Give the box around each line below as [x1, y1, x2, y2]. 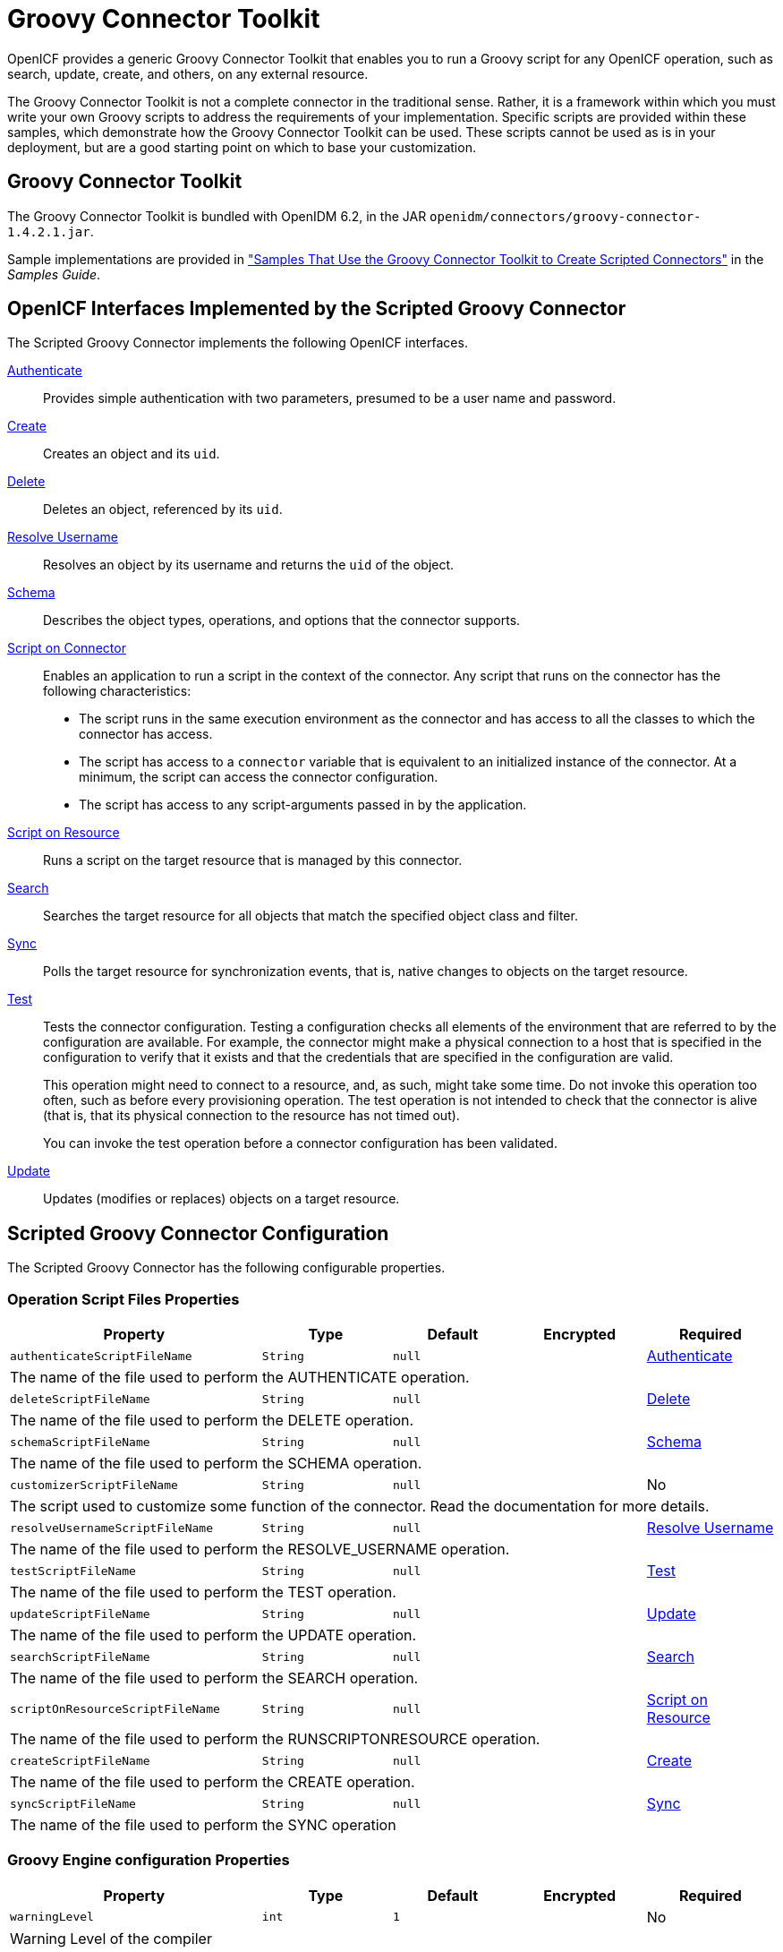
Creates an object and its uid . [43, 446, 220, 462]
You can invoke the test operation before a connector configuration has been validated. [43, 1135, 557, 1152]
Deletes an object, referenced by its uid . [43, 501, 283, 518]
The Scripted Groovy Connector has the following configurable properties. [7, 1260, 446, 1276]
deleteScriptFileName [10, 1391, 150, 1406]
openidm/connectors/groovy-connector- [430, 209, 702, 224]
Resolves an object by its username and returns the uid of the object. [43, 557, 455, 573]
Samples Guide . [7, 266, 100, 282]
